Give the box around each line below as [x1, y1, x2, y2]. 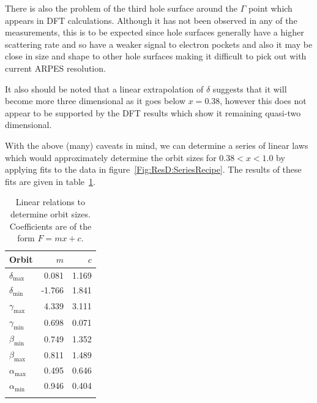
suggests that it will [212, 82, 287, 95]
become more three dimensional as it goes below [5, 94, 186, 107]
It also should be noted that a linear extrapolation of [5, 82, 204, 95]
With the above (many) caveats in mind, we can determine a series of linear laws [5, 138, 308, 151]
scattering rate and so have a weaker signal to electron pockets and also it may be [5, 37, 313, 50]
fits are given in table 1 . [5, 175, 95, 187]
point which [248, 2, 293, 14]
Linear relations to [15, 195, 85, 208]
